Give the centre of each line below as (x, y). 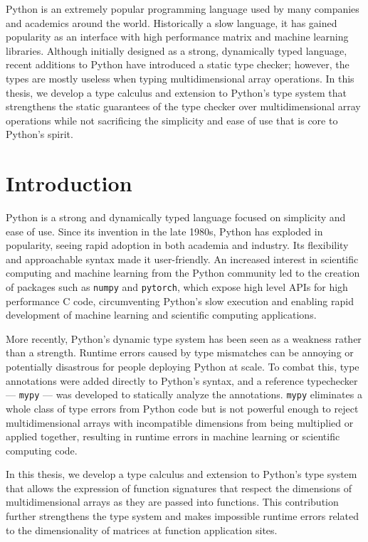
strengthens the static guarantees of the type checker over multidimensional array (183, 106)
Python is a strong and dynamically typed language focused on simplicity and (176, 217)
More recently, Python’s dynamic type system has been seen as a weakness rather (184, 338)
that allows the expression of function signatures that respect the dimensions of (179, 488)
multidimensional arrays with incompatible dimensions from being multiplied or (180, 422)
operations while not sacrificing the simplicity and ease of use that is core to (172, 120)
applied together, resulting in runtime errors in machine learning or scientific (173, 436)
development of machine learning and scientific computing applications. (161, 315)
